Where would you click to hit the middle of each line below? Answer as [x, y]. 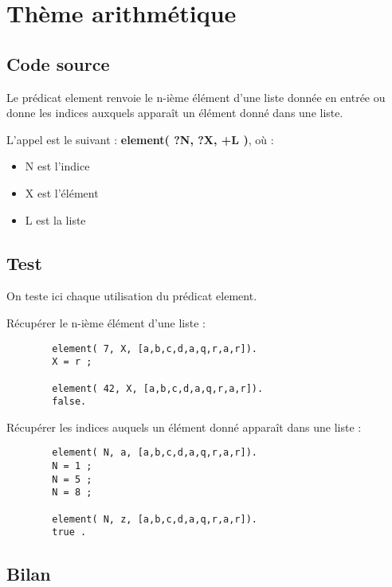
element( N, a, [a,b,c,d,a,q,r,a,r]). [155, 453]
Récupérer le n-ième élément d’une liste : [106, 322]
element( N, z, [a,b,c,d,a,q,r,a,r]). [155, 519]
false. [69, 402]
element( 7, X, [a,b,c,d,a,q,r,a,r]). [155, 348]
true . [69, 532]
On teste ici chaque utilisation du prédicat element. [132, 296]
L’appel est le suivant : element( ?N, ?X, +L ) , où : [140, 139]
